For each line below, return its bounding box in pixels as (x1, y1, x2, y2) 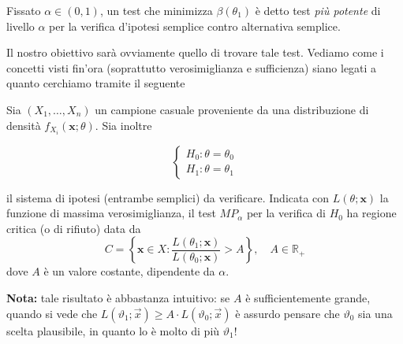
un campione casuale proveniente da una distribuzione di (95, 101, 369, 117)
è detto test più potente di (255, 2, 381, 18)
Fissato (6, 2, 41, 18)
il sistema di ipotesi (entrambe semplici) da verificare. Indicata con (6, 189, 330, 205)
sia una (358, 305, 393, 321)
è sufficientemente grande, (245, 290, 371, 306)
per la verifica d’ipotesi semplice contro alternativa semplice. (49, 17, 341, 34)
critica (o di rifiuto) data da (6, 220, 141, 236)
